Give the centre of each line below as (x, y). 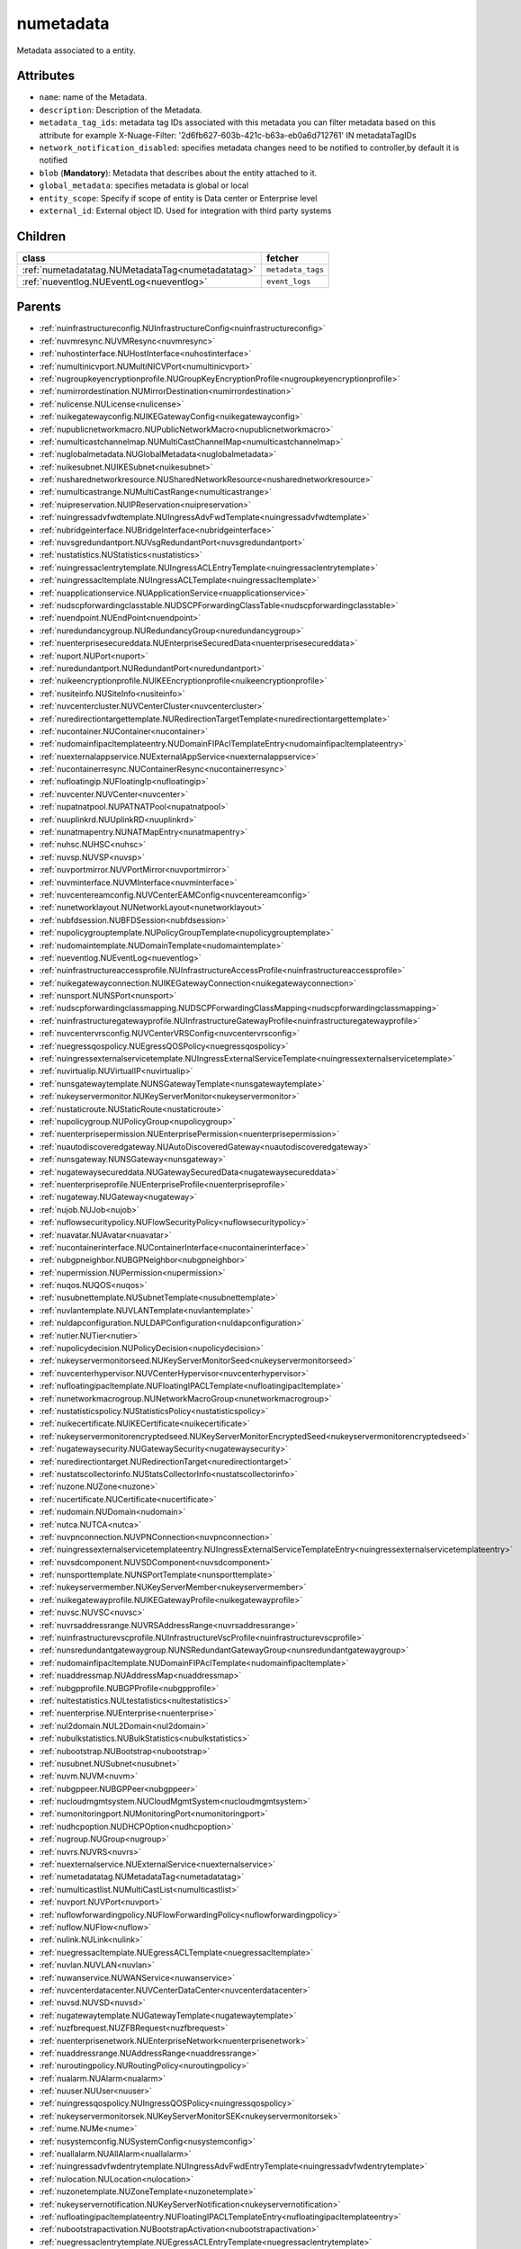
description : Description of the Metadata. (121, 110)
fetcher (283, 258)
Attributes (46, 76)
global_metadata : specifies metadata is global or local (144, 185)
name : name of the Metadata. (93, 97)
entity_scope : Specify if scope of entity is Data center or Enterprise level (178, 198)
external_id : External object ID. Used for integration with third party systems (185, 211)
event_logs (289, 282)
